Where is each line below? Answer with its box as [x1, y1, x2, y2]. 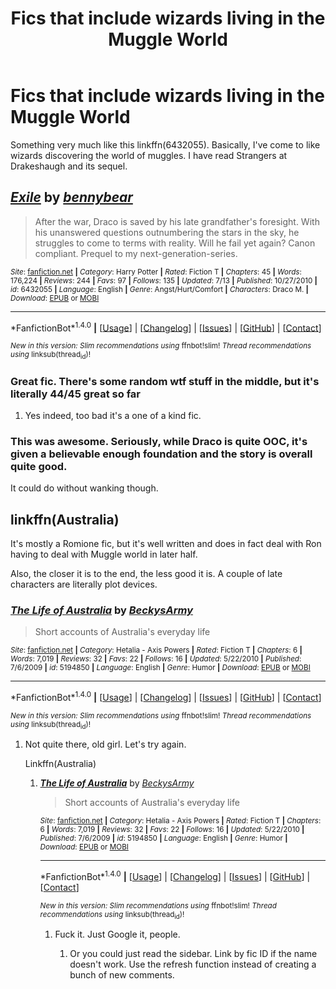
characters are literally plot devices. [10, 578, 158, 591]
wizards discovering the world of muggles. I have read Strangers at [10, 149, 288, 161]
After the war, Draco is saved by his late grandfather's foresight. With [34, 215, 320, 227]
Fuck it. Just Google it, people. [54, 928, 181, 941]
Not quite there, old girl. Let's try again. [24, 738, 187, 751]
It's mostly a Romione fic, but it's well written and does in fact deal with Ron [10, 538, 322, 550]
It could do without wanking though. [10, 482, 159, 494]
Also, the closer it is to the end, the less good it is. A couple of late [10, 568, 283, 580]
